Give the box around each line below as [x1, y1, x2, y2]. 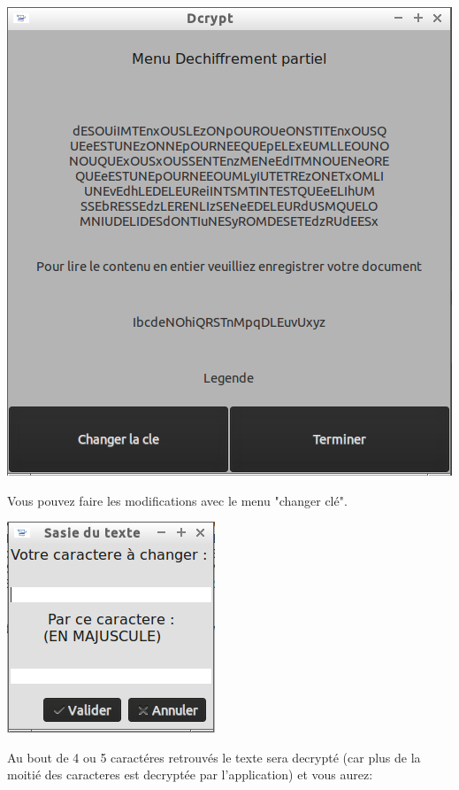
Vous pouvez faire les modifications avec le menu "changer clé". [7, 491, 348, 509]
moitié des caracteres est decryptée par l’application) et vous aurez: [7, 765, 373, 784]
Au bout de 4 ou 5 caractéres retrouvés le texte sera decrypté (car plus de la [7, 747, 421, 766]
